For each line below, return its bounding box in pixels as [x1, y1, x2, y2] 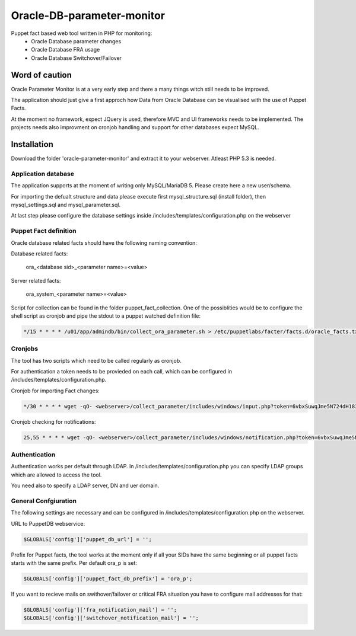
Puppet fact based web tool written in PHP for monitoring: [11, 30, 152, 37]
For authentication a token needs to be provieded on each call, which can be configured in [11, 368, 233, 375]
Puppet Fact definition [11, 227, 77, 235]
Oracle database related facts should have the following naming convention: [11, 239, 197, 246]
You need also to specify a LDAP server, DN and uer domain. [11, 482, 160, 489]
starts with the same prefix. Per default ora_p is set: [11, 560, 138, 567]
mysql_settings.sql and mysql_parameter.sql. [11, 202, 121, 209]
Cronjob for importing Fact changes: [11, 387, 100, 394]
